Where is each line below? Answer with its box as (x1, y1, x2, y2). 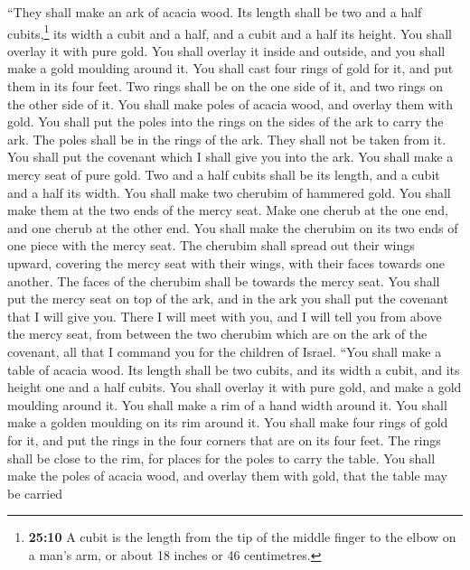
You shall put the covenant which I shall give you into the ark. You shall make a (7, 147, 454, 166)
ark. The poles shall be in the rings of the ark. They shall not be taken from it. (7, 129, 446, 148)
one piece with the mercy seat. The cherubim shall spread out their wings (7, 236, 415, 255)
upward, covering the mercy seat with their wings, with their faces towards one (7, 253, 445, 272)
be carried (7, 483, 63, 502)
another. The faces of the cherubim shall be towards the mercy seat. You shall (7, 271, 440, 290)
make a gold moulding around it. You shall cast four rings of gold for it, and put (7, 59, 454, 78)
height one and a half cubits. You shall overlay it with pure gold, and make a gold (7, 378, 462, 397)
